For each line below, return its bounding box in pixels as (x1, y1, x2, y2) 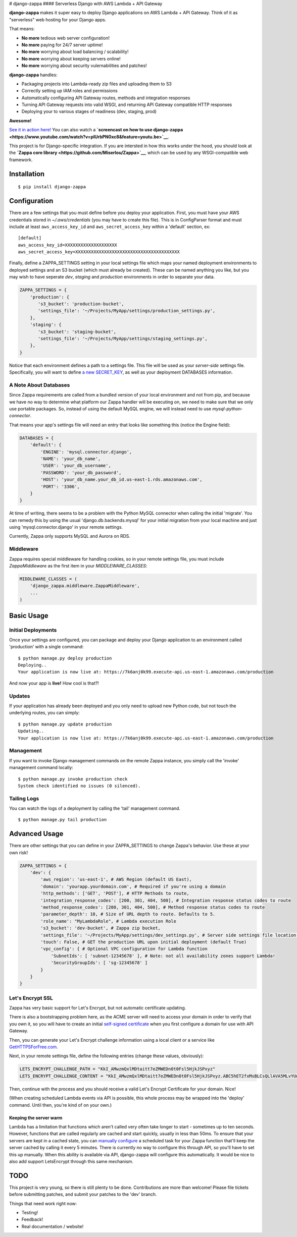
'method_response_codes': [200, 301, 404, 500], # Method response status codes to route (40, 904, 265, 910)
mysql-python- (212, 406, 243, 412)
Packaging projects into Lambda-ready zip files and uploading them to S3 (21, 81, 172, 87)
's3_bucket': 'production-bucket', (38, 301, 124, 307)
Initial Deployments (9, 626, 57, 633)
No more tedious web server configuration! (21, 35, 110, 41)
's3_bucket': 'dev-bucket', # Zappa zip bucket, (40, 925, 161, 931)
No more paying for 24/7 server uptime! (21, 42, 103, 48)
